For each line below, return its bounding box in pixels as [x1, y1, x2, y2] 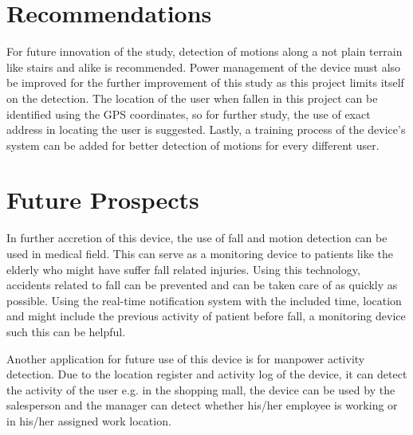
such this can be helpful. [6, 323, 126, 339]
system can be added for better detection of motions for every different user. [6, 136, 380, 153]
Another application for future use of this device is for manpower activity [6, 350, 365, 366]
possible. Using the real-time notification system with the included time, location [6, 292, 402, 308]
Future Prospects [6, 183, 199, 216]
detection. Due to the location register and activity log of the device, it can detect [6, 366, 407, 382]
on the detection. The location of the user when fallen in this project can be [6, 89, 378, 106]
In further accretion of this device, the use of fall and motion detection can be [6, 229, 387, 246]
